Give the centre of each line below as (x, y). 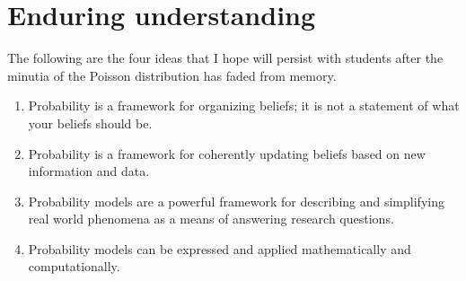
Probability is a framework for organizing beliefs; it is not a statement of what (244, 105)
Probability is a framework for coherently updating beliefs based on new (227, 153)
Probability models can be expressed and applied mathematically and (220, 248)
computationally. (74, 266)
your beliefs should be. (90, 123)
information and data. (89, 171)
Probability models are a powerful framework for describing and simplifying (236, 201)
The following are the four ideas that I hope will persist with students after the (225, 58)
